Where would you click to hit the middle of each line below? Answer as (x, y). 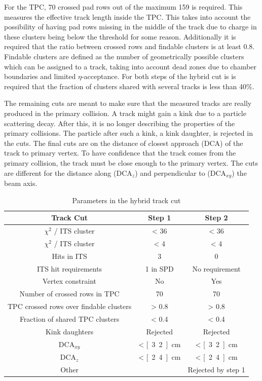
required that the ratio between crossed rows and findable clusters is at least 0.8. (129, 46)
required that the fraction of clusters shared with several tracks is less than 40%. (129, 86)
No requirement (216, 268)
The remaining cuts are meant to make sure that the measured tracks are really (128, 103)
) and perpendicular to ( (173, 173)
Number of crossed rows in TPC (69, 294)
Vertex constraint (70, 281)
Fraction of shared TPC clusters (69, 318)
